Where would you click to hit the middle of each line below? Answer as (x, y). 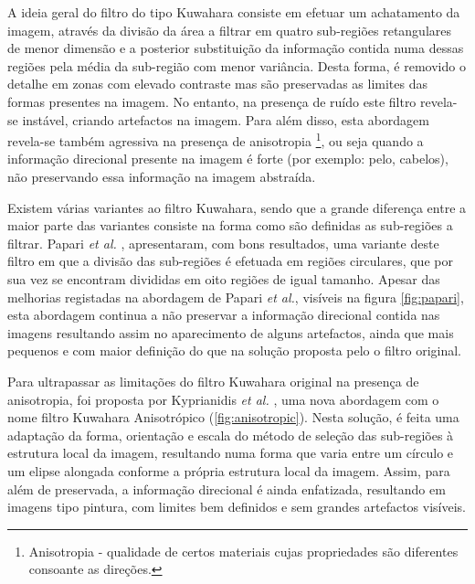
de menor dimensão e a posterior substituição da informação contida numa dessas (236, 48)
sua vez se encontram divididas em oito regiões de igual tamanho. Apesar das (224, 278)
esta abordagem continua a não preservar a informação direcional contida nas (224, 315)
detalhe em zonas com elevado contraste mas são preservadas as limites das (217, 84)
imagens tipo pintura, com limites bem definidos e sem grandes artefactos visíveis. (237, 507)
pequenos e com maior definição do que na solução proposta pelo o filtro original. (235, 350)
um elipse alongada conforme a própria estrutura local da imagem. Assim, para (229, 470)
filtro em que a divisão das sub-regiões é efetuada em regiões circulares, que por (230, 261)
